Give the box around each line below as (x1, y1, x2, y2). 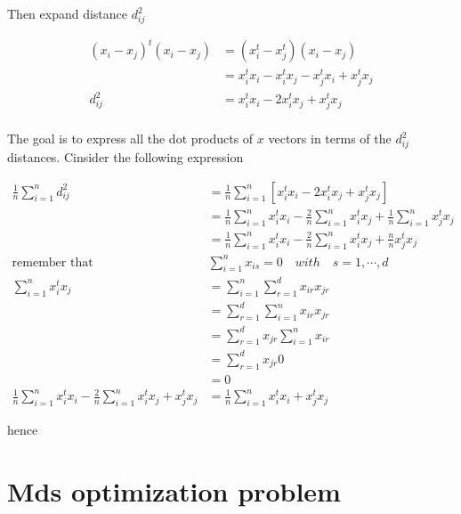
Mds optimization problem (7, 473, 341, 510)
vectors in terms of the (268, 129, 392, 148)
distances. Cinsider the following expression (7, 147, 244, 166)
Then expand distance (7, 4, 128, 22)
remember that (12, 256, 93, 269)
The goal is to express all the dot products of (7, 129, 254, 148)
